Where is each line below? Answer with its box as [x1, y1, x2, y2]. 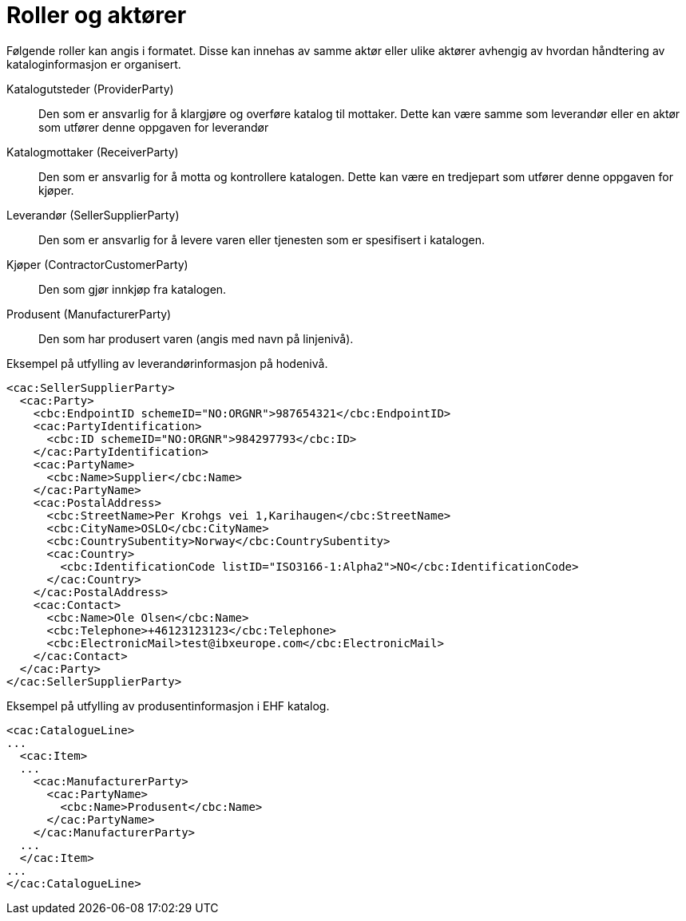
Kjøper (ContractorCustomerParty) [6, 257, 188, 271]
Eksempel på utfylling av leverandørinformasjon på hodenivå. [6, 356, 328, 370]
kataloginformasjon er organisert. [6, 57, 181, 71]
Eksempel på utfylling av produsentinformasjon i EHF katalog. [6, 698, 330, 713]
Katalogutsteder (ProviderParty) [6, 81, 174, 96]
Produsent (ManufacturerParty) [6, 306, 172, 321]
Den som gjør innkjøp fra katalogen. [38, 282, 227, 296]
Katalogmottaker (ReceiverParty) [6, 144, 179, 159]
